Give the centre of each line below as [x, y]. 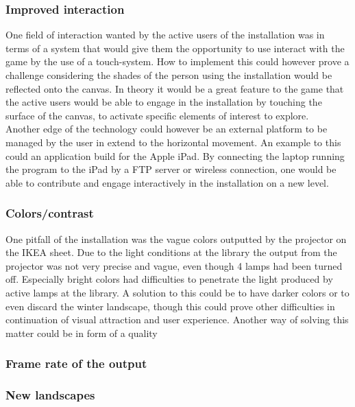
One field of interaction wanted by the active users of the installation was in [165, 35]
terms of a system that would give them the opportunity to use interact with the [175, 48]
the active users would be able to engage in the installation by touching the [164, 102]
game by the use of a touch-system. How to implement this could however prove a [177, 61]
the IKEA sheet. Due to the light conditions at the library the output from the [171, 252]
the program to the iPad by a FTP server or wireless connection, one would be [171, 169]
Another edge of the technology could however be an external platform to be [167, 129]
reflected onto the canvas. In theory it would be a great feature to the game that [175, 88]
